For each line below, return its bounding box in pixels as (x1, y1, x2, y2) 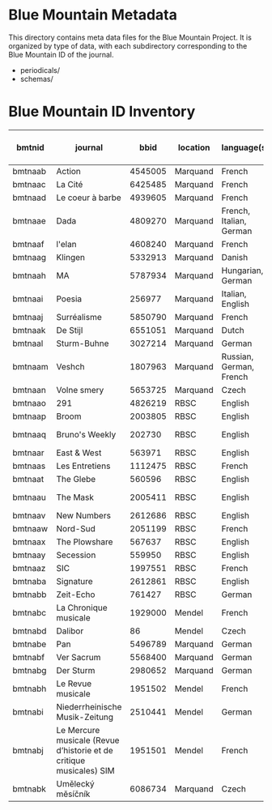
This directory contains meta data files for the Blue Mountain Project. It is (8, 32, 253, 42)
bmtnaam (12, 360, 49, 372)
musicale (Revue (56, 735, 120, 746)
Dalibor (56, 625, 84, 637)
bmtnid (15, 142, 45, 153)
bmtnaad (12, 192, 47, 203)
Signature (56, 575, 93, 586)
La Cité (56, 178, 83, 190)
